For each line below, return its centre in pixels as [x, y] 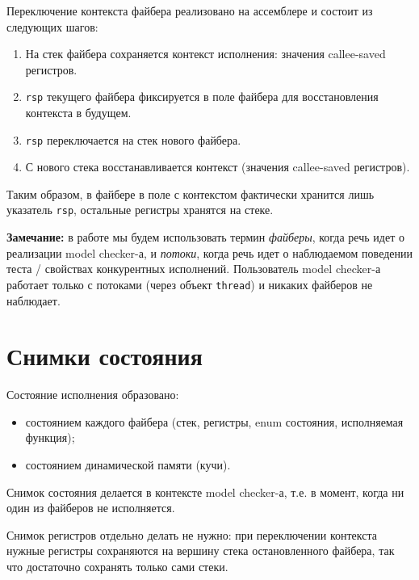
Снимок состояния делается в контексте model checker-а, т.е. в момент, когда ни [205, 492]
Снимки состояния [105, 356]
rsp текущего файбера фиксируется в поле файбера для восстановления [202, 97]
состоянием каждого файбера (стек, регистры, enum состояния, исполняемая [214, 421]
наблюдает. [34, 300]
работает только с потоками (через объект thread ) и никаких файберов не [190, 284]
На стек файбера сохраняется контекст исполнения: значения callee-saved [205, 54]
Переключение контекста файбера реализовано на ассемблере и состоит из [190, 11]
